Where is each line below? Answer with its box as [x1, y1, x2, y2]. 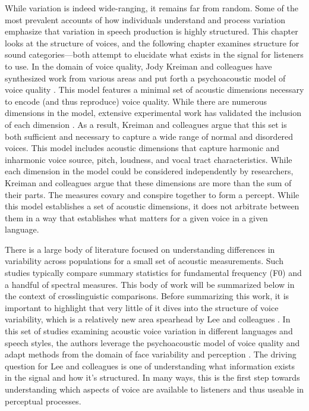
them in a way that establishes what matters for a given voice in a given [5, 211, 268, 224]
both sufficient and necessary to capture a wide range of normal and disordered [5, 130, 294, 142]
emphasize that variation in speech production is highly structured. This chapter [5, 25, 298, 37]
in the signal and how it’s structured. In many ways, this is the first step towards [5, 371, 300, 384]
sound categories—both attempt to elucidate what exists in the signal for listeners [5, 48, 304, 61]
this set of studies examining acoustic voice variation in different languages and [5, 325, 293, 337]
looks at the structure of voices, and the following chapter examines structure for [5, 36, 299, 49]
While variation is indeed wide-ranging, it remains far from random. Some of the [5, 2, 298, 14]
